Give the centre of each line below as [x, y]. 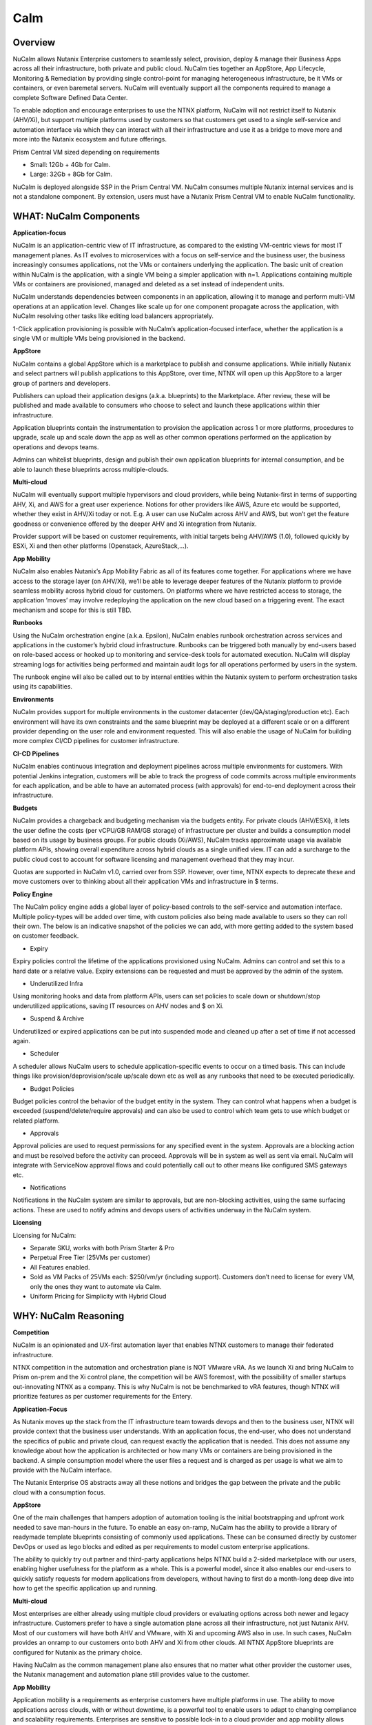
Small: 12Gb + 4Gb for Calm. [70, 164]
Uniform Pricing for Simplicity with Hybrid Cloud [98, 1296]
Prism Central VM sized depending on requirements [86, 152]
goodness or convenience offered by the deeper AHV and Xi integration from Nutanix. [135, 524]
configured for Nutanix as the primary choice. [77, 1652]
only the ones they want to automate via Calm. [96, 1286]
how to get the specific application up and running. [85, 1588]
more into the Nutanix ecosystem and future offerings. [90, 139]
